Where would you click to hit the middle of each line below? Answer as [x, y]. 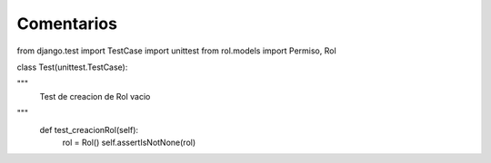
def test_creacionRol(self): [89, 129]
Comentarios [67, 24]
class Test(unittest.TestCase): [72, 67]
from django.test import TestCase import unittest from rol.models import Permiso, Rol [176, 51]
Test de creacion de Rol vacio [95, 96]
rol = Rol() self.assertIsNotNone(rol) [129, 142]
